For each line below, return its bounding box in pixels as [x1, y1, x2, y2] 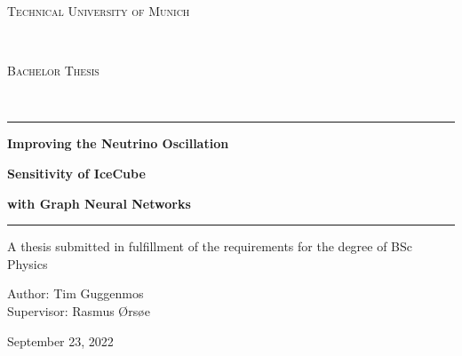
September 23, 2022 [7, 331, 114, 350]
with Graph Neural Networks [7, 194, 191, 212]
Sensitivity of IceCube [7, 163, 146, 182]
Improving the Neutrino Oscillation [7, 134, 229, 153]
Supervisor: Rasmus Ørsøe [7, 301, 150, 320]
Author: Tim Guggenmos [7, 284, 144, 303]
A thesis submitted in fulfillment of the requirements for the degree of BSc [7, 237, 413, 256]
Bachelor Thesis [7, 61, 100, 80]
